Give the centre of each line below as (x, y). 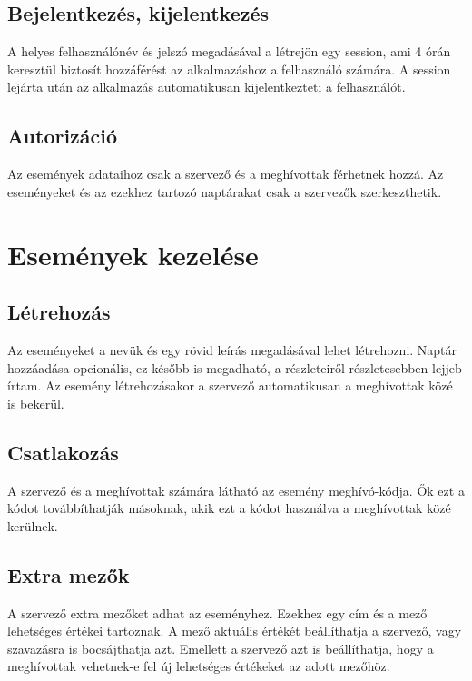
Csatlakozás (63, 452)
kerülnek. (33, 525)
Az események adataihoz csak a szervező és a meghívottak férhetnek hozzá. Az (226, 174)
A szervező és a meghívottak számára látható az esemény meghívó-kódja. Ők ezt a (236, 490)
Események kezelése (133, 254)
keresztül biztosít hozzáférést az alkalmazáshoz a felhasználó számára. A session (229, 69)
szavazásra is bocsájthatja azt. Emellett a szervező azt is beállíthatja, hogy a (221, 648)
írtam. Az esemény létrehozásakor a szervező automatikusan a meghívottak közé (230, 385)
